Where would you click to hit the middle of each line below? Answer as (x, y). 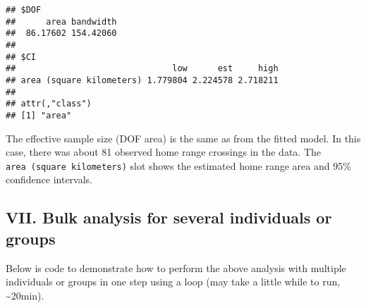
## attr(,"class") (49, 104)
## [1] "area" (39, 115)
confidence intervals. (49, 179)
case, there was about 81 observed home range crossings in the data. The (164, 152)
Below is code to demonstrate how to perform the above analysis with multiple (176, 267)
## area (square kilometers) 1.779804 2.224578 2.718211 (142, 80)
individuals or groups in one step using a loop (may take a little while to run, (173, 282)
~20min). (25, 295)
